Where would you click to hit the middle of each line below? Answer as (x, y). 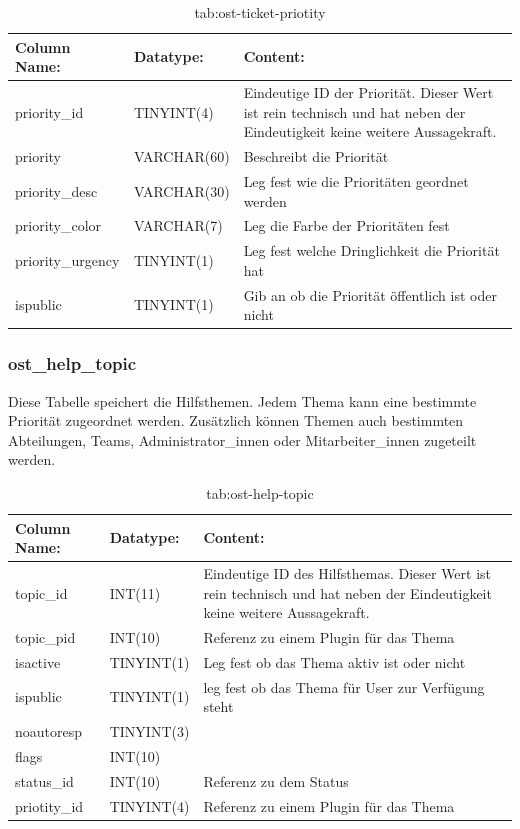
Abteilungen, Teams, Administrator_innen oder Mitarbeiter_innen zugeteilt (242, 439)
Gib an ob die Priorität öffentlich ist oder (370, 294)
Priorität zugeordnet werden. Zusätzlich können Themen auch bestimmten (236, 420)
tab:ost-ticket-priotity (260, 12)
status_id (44, 780)
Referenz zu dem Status (276, 780)
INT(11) (135, 592)
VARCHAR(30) (181, 190)
